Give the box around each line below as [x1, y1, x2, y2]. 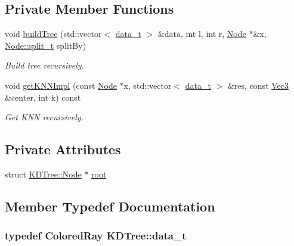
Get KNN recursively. [5, 111, 83, 123]
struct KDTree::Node [5, 167, 82, 180]
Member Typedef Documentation [5, 197, 215, 215]
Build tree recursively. [5, 59, 84, 71]
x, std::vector [123, 79, 172, 91]
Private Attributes [5, 140, 121, 158]
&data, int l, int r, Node [157, 27, 246, 40]
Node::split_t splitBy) [5, 39, 86, 51]
